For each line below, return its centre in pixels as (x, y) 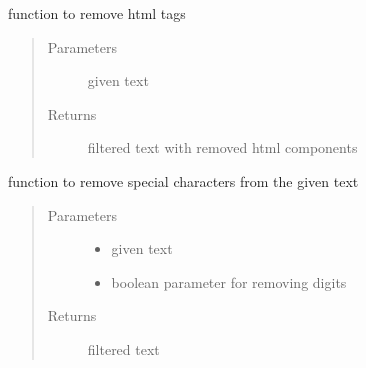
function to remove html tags (97, 13)
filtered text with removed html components (222, 147)
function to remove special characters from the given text (183, 180)
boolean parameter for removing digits (229, 281)
